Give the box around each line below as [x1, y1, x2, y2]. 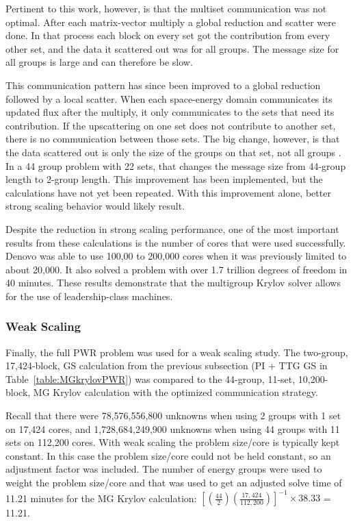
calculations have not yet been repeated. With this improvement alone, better [5, 185, 331, 199]
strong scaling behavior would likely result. [5, 199, 185, 213]
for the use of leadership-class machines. [5, 288, 173, 303]
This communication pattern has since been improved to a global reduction [5, 77, 321, 92]
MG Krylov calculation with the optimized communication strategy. [33, 385, 318, 399]
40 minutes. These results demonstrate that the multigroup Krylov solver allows [5, 275, 341, 290]
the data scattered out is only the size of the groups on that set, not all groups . [5, 145, 341, 159]
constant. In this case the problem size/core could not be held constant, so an [5, 448, 331, 462]
